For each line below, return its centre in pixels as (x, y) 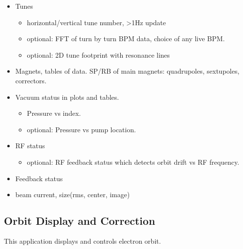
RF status (30, 146)
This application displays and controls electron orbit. (82, 241)
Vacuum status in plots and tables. (67, 97)
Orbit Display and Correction (80, 221)
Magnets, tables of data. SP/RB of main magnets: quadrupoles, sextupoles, (127, 71)
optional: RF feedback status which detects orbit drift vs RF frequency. (133, 162)
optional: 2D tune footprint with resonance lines (98, 54)
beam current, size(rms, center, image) (73, 195)
